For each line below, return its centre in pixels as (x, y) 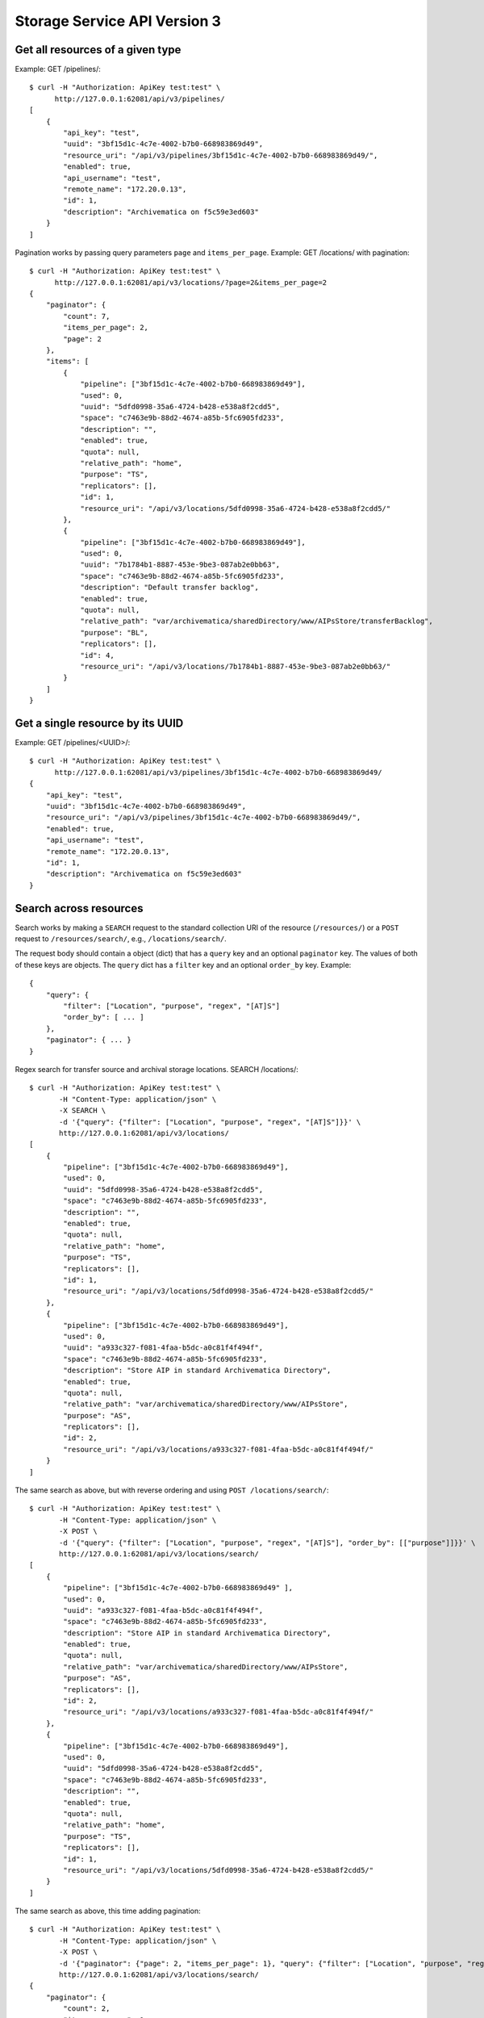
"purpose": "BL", (115, 632)
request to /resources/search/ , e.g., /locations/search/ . (121, 939)
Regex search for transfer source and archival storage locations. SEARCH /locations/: (156, 1069)
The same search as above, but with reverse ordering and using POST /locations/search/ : (172, 1490)
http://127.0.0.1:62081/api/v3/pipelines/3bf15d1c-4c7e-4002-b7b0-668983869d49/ (218, 772)
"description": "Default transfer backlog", (170, 588)
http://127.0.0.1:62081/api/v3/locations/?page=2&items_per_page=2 (191, 282)
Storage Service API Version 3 (118, 21)
